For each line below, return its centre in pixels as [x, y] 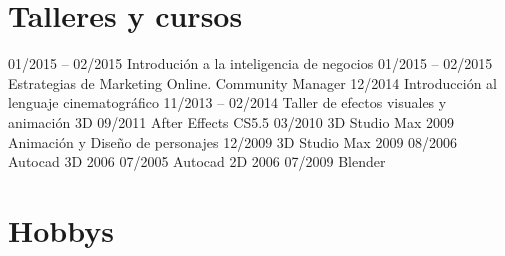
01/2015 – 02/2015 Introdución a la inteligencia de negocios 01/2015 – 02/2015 [250, 63]
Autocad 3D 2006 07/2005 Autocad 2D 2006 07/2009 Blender [197, 161]
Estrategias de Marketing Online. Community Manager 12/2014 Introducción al [252, 82]
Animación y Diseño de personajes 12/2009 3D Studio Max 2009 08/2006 [233, 141]
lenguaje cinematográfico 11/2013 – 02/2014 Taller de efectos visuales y [227, 102]
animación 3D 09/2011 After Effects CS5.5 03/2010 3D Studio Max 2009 [231, 121]
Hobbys [61, 229]
